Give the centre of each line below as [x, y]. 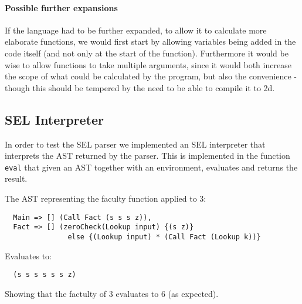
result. [16, 178]
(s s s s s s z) [45, 275]
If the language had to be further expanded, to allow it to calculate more [136, 30]
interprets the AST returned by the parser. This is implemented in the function [147, 156]
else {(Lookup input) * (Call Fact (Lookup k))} [164, 237]
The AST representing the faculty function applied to [101, 198]
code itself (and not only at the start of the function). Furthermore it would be [147, 53]
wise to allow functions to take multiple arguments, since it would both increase [148, 64]
